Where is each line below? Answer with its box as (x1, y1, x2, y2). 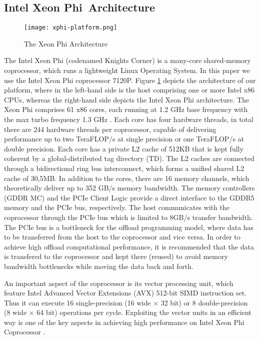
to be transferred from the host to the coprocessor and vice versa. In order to (4, 231, 240, 242)
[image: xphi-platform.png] (24, 24, 117, 31)
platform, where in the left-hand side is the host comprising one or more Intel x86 (4, 84, 254, 95)
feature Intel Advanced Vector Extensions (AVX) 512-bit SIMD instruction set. (4, 287, 246, 298)
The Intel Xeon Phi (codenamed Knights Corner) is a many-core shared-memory (4, 55, 251, 65)
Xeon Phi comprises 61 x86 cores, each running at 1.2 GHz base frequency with (4, 104, 248, 114)
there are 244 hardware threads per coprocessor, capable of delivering (4, 123, 216, 134)
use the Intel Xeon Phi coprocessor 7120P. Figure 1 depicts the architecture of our (4, 74, 256, 85)
